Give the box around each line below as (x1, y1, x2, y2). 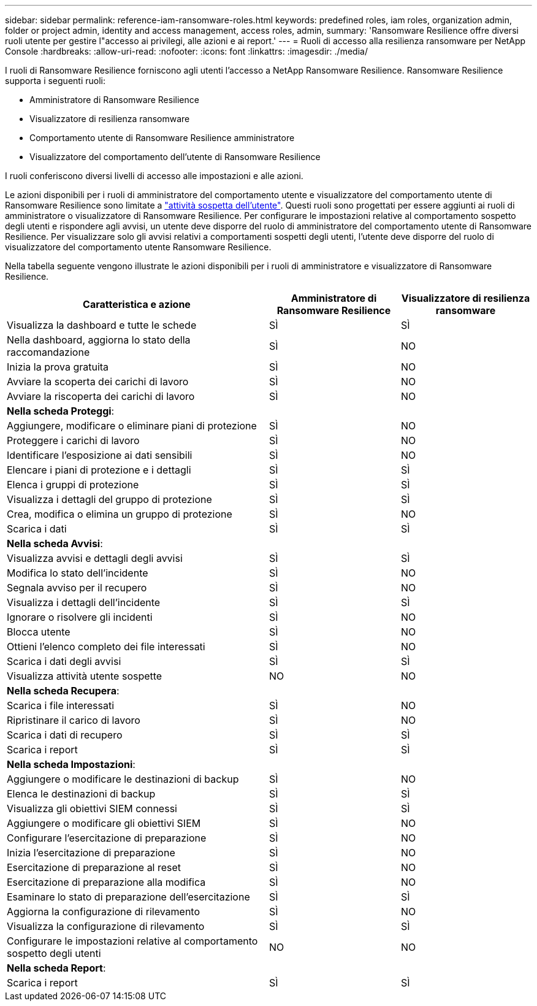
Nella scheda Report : (7, 962, 106, 974)
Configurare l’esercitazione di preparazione (7, 832, 207, 844)
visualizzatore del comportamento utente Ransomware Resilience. (5, 242, 272, 252)
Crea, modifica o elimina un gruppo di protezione (7, 508, 232, 520)
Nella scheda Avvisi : (7, 537, 103, 550)
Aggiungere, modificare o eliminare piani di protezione (7, 420, 257, 432)
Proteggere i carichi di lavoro (7, 434, 140, 447)
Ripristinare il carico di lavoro (7, 714, 140, 726)
